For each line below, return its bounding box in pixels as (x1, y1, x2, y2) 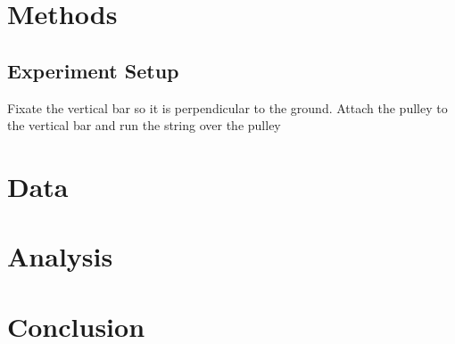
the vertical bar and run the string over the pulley (7, 116, 281, 135)
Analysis (7, 238, 113, 274)
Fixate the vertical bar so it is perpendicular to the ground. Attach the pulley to (7, 98, 448, 117)
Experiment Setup (7, 56, 179, 84)
